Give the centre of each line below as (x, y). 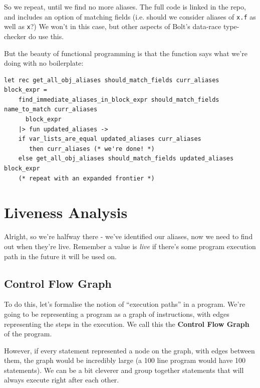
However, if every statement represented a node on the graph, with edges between (129, 350)
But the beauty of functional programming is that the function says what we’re (126, 53)
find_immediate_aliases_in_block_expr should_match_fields (119, 100)
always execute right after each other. (62, 380)
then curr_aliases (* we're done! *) (92, 149)
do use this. (46, 36)
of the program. (28, 334)
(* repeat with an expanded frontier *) (86, 178)
